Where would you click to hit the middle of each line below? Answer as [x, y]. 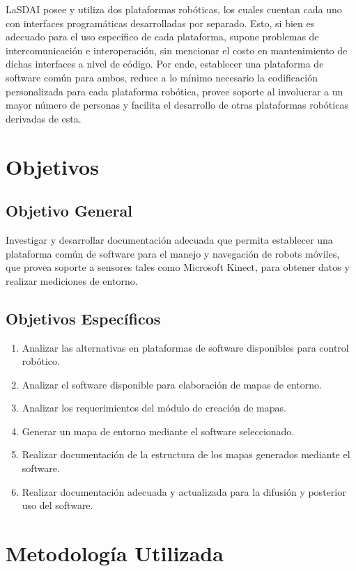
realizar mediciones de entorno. [72, 280]
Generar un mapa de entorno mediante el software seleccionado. [158, 431]
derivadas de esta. [44, 118]
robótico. [41, 361]
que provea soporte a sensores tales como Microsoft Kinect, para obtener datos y [178, 267]
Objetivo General [69, 211]
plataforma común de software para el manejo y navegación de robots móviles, [173, 253]
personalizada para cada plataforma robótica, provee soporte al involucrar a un [175, 91]
